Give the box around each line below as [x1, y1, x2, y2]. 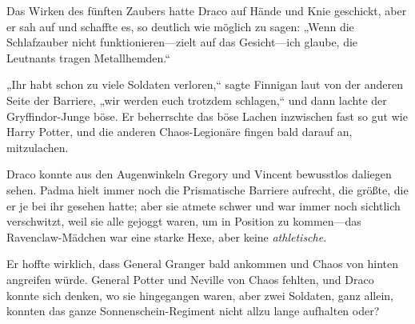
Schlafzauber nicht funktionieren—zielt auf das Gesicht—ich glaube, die [6, 34, 358, 50]
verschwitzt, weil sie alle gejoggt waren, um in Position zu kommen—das [6, 213, 361, 230]
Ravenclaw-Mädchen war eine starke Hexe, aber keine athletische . [6, 228, 327, 245]
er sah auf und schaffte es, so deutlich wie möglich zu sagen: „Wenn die [6, 18, 354, 34]
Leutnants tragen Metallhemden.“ [6, 49, 170, 66]
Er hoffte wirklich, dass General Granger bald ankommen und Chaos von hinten [6, 255, 399, 272]
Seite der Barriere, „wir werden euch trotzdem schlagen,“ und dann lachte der [6, 91, 387, 108]
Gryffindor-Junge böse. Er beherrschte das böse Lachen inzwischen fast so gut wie [6, 107, 408, 124]
